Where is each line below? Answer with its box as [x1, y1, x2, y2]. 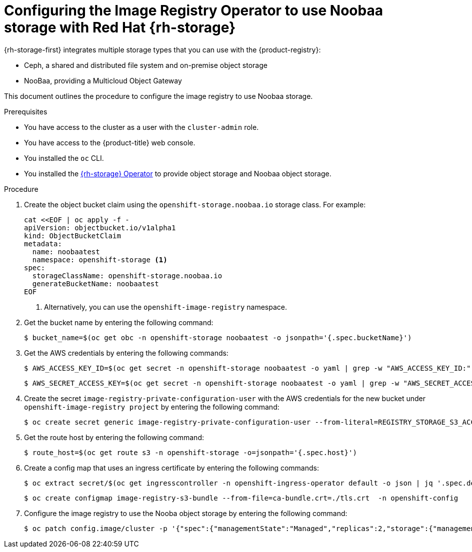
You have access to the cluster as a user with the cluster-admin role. [24, 122, 259, 131]
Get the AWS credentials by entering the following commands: [24, 348, 228, 357]
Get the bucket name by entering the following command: [24, 318, 213, 327]
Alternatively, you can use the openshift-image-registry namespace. [44, 302, 287, 311]
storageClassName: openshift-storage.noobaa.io [32, 271, 222, 280]
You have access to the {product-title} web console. [24, 138, 195, 147]
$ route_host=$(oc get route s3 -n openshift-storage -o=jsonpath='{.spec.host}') [24, 448, 357, 457]
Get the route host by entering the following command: [24, 433, 204, 442]
